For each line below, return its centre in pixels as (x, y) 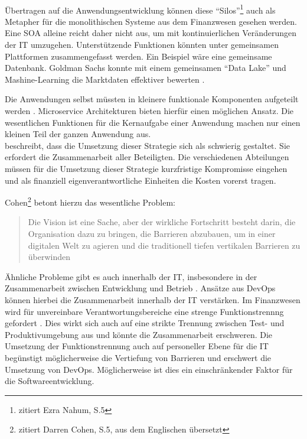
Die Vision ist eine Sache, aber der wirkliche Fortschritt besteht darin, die (162, 222)
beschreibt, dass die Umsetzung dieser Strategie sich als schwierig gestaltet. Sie (147, 145)
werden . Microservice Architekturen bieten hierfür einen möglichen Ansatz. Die (149, 110)
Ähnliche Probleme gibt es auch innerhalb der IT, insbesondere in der (131, 276)
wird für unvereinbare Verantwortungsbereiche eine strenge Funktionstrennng (144, 311)
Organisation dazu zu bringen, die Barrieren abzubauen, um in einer (152, 233)
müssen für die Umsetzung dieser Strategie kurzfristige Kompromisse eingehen (146, 168)
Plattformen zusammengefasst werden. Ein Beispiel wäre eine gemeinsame (138, 56)
